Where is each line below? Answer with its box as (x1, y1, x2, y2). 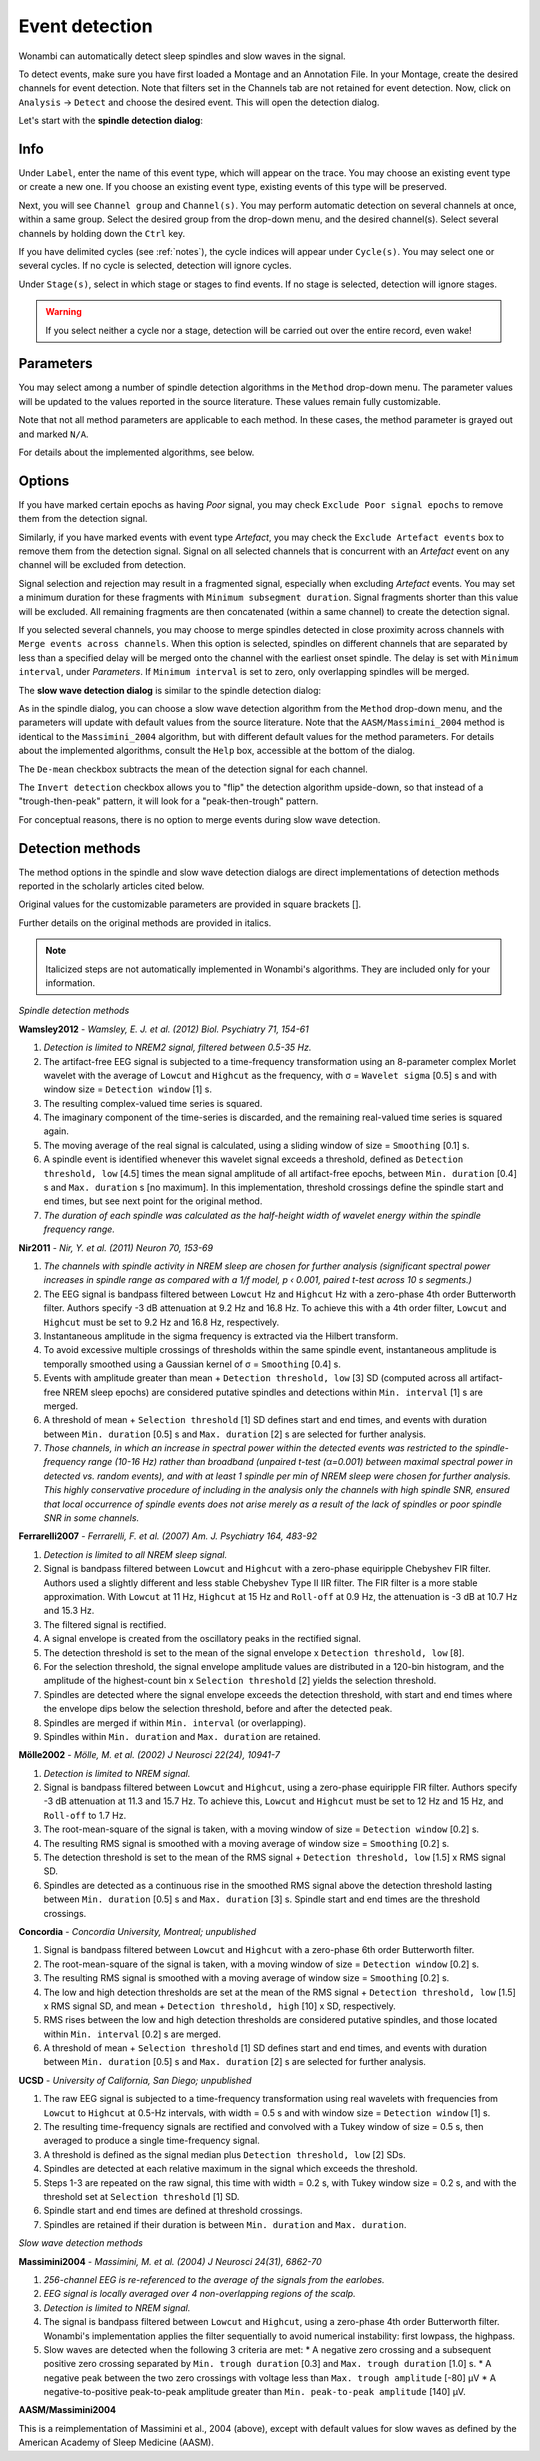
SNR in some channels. (43, 1512, 140, 1524)
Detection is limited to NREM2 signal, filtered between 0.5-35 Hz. (43, 1041, 312, 1054)
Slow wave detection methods (18, 2237, 144, 2249)
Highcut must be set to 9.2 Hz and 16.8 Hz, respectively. (43, 1316, 280, 1328)
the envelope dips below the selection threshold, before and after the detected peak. (43, 1703, 393, 1715)
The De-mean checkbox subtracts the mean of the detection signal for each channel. (18, 763, 369, 775)
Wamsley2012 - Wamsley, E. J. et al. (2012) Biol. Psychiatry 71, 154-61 (18, 1023, 309, 1035)
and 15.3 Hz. (43, 1605, 95, 1617)
